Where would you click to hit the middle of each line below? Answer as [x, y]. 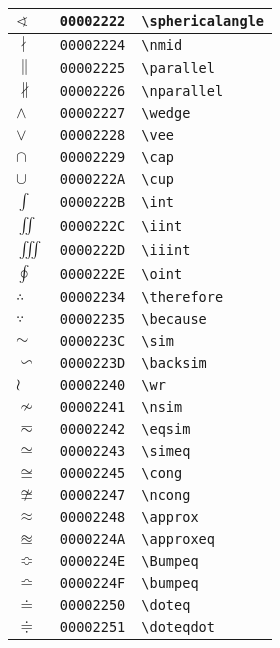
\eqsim [166, 429]
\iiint [166, 250]
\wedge [166, 113]
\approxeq [178, 539]
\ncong [166, 495]
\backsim [174, 363]
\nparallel [182, 90]
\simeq [166, 451]
